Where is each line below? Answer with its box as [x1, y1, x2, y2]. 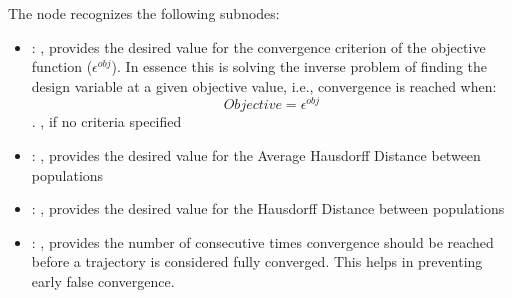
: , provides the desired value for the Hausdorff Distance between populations [31, 198, 505, 219]
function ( [31, 56, 93, 77]
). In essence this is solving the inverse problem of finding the [111, 56, 488, 77]
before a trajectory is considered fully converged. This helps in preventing [31, 251, 483, 272]
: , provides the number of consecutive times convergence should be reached [31, 231, 494, 252]
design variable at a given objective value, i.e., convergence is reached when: [31, 75, 497, 96]
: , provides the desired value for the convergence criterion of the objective [31, 36, 486, 57]
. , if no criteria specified [31, 111, 182, 132]
